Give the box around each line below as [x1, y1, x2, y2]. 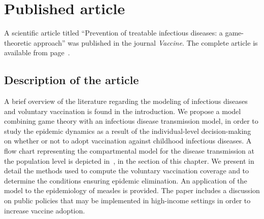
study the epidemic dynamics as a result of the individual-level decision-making [4, 125, 251, 136]
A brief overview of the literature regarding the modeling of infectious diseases [4, 96, 248, 106]
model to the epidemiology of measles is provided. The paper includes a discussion [4, 185, 260, 196]
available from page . [4, 47, 70, 58]
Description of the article [4, 72, 139, 88]
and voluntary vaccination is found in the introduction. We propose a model [4, 105, 241, 116]
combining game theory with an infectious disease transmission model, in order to [4, 116, 258, 126]
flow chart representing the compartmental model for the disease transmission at [4, 145, 254, 156]
